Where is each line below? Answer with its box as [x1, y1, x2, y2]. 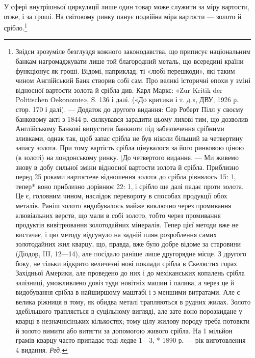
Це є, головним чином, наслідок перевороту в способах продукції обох [15, 191, 228, 201]
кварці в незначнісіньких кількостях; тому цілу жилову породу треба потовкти [15, 316, 250, 326]
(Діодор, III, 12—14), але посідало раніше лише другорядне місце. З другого [15, 248, 246, 258]
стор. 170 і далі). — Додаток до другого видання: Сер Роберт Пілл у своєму [15, 104, 244, 114]
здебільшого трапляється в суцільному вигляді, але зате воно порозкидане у [15, 306, 242, 316]
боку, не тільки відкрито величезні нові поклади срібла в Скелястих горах [15, 258, 237, 268]
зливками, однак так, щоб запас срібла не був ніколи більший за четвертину [15, 133, 243, 143]
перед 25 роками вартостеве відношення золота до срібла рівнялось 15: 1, [15, 171, 236, 182]
